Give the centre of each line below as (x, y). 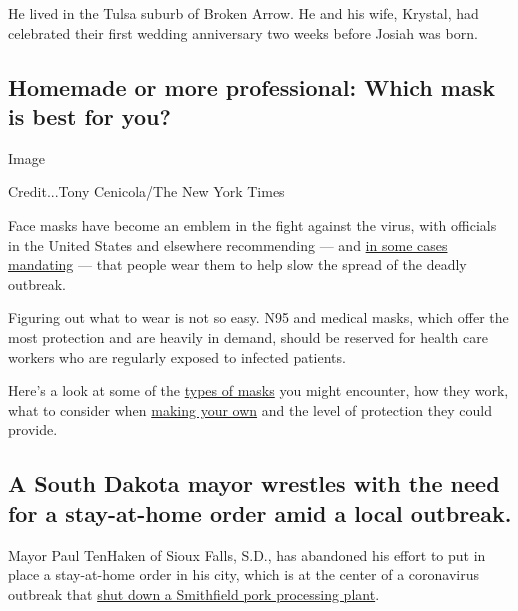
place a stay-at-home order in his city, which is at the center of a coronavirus (244, 574)
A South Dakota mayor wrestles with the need (254, 483)
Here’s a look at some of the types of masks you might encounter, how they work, (258, 390)
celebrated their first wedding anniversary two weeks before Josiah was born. (243, 32)
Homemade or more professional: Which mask (251, 86)
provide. (33, 429)
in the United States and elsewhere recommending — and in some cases (228, 244)
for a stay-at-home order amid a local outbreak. (260, 512)
